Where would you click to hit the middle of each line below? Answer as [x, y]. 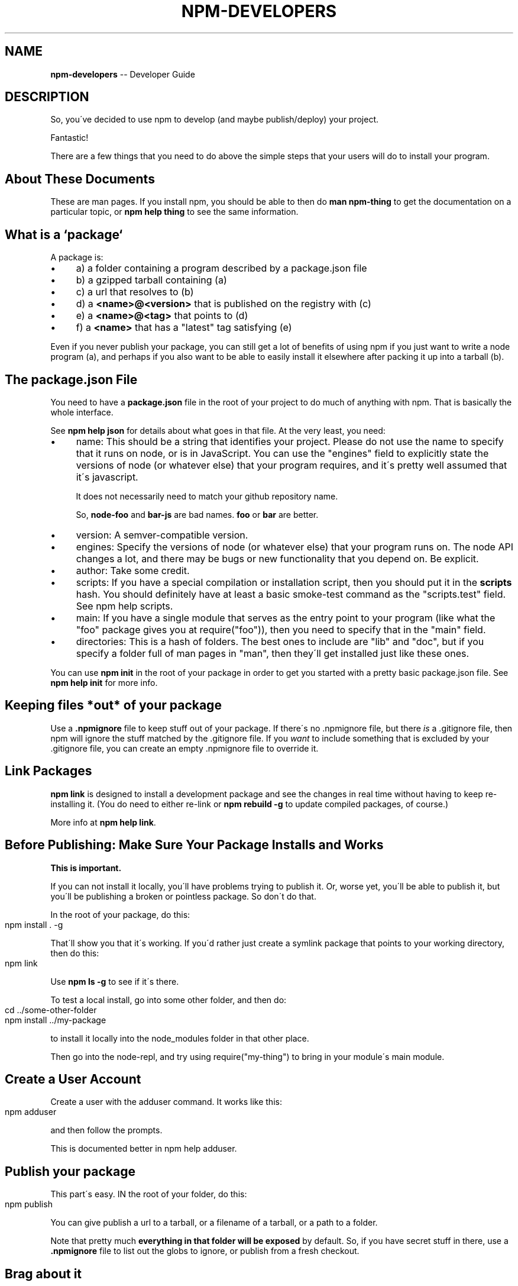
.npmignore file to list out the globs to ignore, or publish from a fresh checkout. [205, 1251]
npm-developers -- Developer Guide [123, 74]
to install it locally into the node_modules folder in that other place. [180, 1038]
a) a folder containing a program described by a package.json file [221, 268]
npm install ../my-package [56, 1020]
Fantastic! [69, 138]
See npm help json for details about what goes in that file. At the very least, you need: [218, 430]
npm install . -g [34, 924]
